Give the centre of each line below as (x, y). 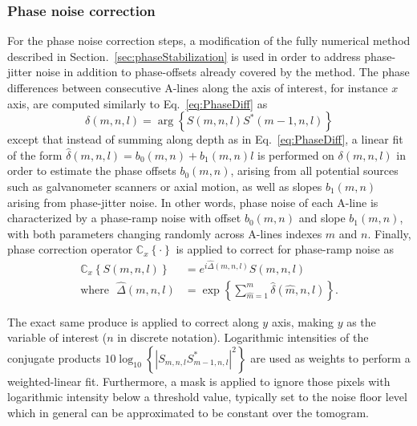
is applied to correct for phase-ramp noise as (285, 249)
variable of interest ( (57, 337)
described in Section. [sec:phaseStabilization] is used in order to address (184, 56)
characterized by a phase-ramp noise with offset (124, 218)
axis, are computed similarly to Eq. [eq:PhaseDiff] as (138, 103)
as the (361, 321)
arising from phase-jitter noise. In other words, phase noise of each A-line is (193, 202)
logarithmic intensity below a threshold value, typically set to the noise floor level (207, 397)
